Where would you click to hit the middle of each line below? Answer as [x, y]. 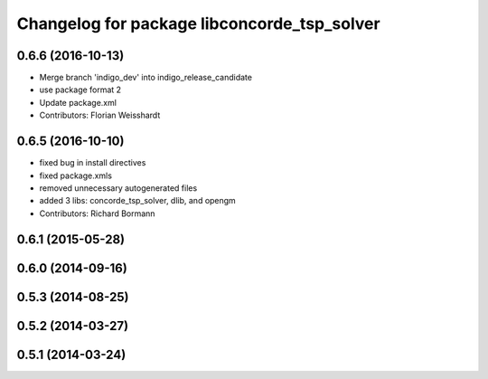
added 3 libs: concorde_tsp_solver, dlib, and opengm [138, 201]
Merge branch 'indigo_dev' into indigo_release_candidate [146, 78]
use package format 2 [80, 90]
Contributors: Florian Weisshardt [100, 115]
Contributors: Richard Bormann [97, 213]
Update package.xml [78, 102]
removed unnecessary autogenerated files [118, 188]
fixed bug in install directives [93, 163]
